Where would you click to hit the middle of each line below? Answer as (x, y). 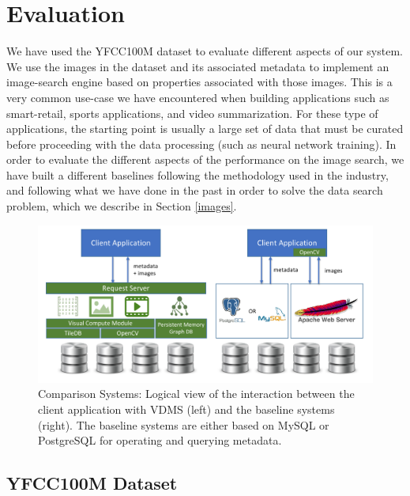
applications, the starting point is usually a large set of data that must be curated (205, 129)
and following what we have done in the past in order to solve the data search (195, 190)
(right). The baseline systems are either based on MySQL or (184, 424)
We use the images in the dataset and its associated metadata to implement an (198, 66)
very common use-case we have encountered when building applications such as (198, 97)
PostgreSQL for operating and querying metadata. (160, 440)
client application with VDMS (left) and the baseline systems (186, 409)
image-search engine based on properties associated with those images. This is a (199, 82)
